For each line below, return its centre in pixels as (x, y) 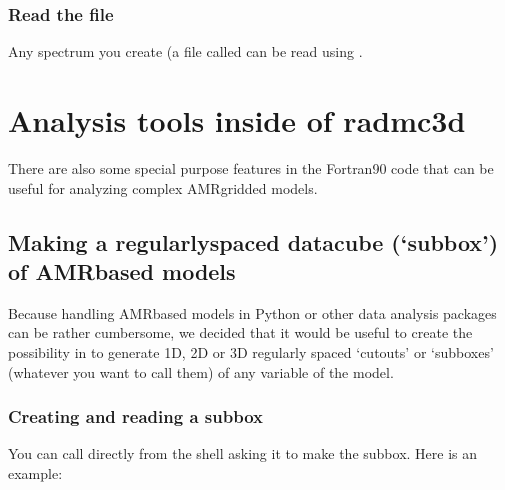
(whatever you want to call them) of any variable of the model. (201, 371)
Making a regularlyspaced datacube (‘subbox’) (253, 241)
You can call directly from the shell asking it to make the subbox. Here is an (243, 453)
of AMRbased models (122, 270)
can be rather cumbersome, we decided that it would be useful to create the (240, 332)
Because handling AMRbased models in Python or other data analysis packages (252, 312)
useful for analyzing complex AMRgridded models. (163, 187)
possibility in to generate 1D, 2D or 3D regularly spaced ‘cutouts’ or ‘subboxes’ (251, 351)
